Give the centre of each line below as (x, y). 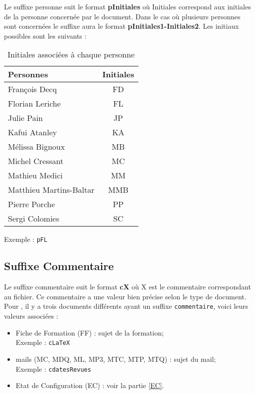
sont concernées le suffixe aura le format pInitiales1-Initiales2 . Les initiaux (122, 26)
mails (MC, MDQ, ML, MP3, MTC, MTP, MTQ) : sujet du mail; (116, 359)
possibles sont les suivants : (45, 35)
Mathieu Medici (35, 175)
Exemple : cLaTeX (43, 342)
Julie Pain (26, 118)
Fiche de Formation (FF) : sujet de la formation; (90, 332)
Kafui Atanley (32, 132)
